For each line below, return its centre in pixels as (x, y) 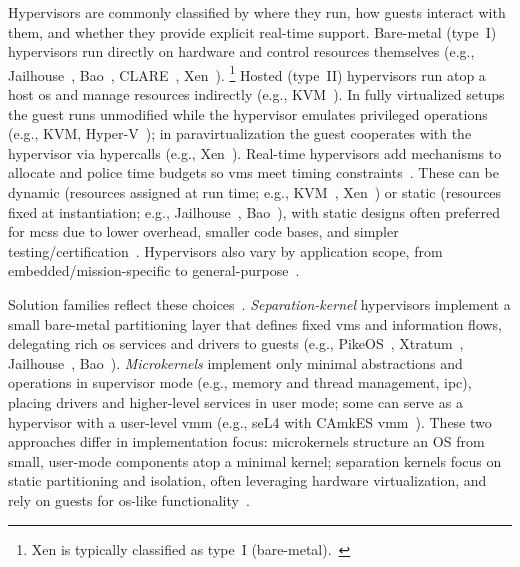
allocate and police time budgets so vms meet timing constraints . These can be (253, 172)
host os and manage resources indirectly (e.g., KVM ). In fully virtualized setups (256, 94)
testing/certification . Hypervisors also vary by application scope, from (225, 250)
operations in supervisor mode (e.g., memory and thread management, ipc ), (240, 382)
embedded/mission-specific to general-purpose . (154, 270)
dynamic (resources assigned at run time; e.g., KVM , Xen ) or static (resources (255, 192)
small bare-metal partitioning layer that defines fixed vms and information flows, (255, 323)
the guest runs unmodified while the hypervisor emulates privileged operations (248, 113)
